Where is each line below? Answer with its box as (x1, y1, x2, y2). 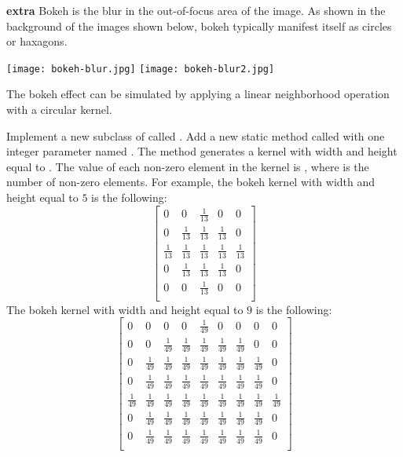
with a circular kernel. (6, 101, 112, 118)
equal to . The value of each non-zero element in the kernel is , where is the (6, 158, 369, 174)
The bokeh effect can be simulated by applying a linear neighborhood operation (6, 86, 390, 102)
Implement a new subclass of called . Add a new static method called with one (6, 127, 385, 144)
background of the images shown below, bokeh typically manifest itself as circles (6, 17, 392, 34)
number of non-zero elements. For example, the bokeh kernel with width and (6, 174, 376, 190)
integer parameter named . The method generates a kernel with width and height (6, 143, 398, 159)
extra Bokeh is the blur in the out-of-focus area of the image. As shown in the (6, 2, 386, 18)
